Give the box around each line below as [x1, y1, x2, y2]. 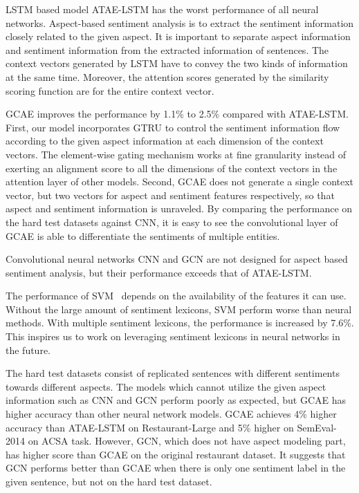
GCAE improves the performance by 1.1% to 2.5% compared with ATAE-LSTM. [6, 106, 349, 121]
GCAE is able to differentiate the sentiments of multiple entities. [6, 228, 280, 243]
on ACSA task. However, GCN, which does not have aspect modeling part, [28, 434, 346, 448]
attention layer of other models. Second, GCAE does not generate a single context [6, 174, 354, 189]
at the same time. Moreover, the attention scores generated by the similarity [6, 69, 329, 84]
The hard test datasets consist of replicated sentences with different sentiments [6, 366, 340, 380]
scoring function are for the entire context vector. [6, 83, 214, 97]
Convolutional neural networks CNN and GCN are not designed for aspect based [6, 252, 348, 266]
